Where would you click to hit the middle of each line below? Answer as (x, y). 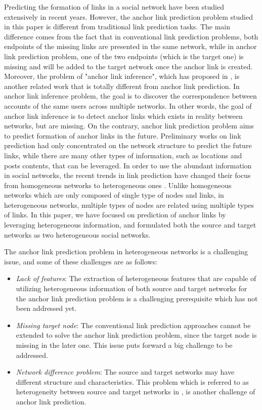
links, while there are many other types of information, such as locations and (123, 155)
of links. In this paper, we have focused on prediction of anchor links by (115, 215)
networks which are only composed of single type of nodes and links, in (114, 195)
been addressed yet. (46, 308)
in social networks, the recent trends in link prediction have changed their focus (127, 175)
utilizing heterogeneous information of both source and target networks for (132, 288)
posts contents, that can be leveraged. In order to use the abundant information (128, 165)
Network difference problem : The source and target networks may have (125, 372)
